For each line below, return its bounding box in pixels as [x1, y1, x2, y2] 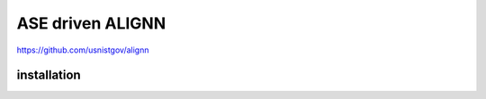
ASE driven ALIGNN [16, 13, 166, 33]
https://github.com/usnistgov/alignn [16, 45, 149, 55]
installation [16, 68, 81, 83]
